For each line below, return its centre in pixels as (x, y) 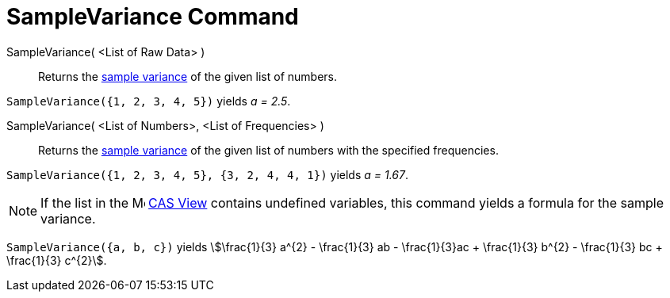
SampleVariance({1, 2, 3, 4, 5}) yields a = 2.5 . (149, 101)
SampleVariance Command (153, 17)
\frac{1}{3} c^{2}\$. (57, 260)
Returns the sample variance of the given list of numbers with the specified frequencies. (268, 150)
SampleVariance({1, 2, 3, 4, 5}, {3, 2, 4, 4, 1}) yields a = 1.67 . (207, 174)
